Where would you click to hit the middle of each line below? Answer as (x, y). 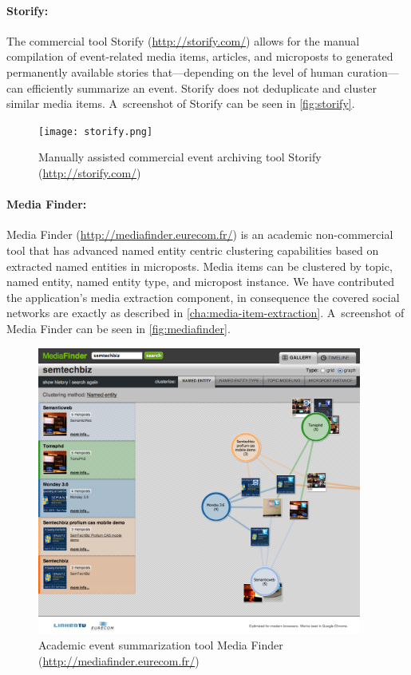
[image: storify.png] (96, 131)
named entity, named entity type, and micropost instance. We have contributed (200, 282)
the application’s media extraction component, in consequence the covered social (203, 297)
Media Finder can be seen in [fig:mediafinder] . (119, 328)
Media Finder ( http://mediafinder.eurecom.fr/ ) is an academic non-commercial (200, 234)
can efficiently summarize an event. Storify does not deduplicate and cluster (192, 87)
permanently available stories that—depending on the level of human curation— (203, 71)
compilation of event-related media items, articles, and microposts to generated (200, 56)
